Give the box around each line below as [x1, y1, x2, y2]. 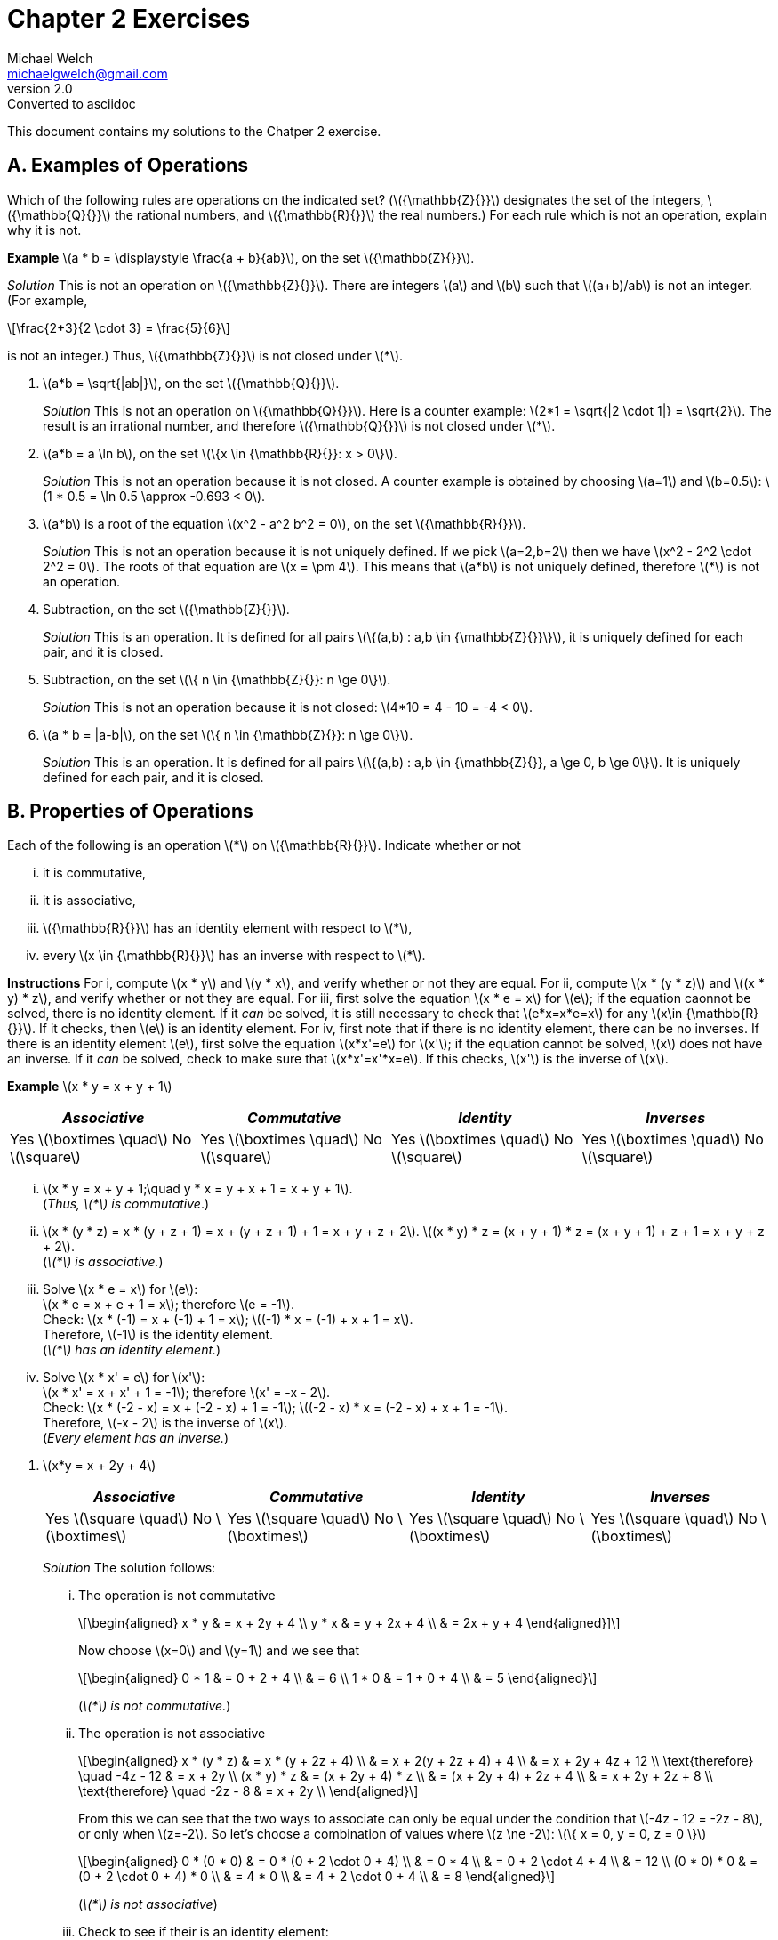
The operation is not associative [78, 1726, 266, 1742]
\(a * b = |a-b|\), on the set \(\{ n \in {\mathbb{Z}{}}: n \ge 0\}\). [43, 726, 413, 742]
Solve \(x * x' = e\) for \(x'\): [43, 1370, 205, 1386]
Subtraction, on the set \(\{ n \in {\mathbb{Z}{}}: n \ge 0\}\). [43, 671, 391, 687]
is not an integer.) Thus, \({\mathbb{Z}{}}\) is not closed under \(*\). [7, 347, 404, 363]
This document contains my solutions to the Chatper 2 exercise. [7, 123, 381, 139]
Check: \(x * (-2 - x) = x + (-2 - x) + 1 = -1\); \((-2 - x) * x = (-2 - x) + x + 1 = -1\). [43, 1400, 508, 1416]
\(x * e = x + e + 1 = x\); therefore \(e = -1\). [43, 1297, 294, 1313]
